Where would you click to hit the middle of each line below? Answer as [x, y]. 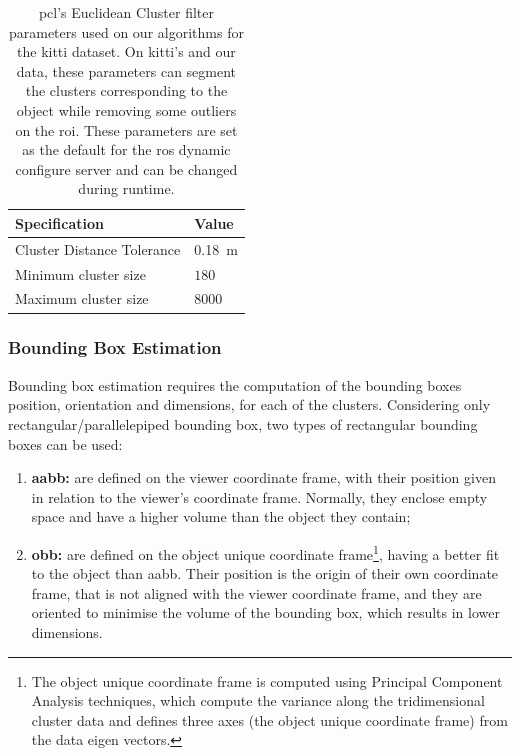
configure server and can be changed [126, 168]
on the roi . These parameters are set [126, 129]
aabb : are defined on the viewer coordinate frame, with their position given [263, 477]
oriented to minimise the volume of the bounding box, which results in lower [265, 612]
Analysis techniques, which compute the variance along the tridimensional [258, 700]
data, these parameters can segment [126, 70]
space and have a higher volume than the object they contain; [221, 516]
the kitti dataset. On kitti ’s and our [126, 51]
